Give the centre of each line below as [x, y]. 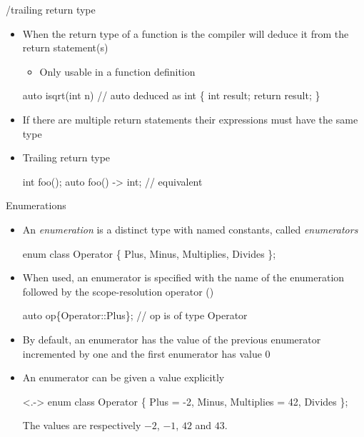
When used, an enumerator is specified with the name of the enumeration [183, 277]
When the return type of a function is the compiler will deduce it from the [186, 33]
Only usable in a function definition [117, 71]
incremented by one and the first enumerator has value [142, 353]
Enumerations [36, 205]
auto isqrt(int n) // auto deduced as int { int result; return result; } [171, 95]
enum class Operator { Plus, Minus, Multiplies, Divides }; [149, 253]
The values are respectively [82, 425]
